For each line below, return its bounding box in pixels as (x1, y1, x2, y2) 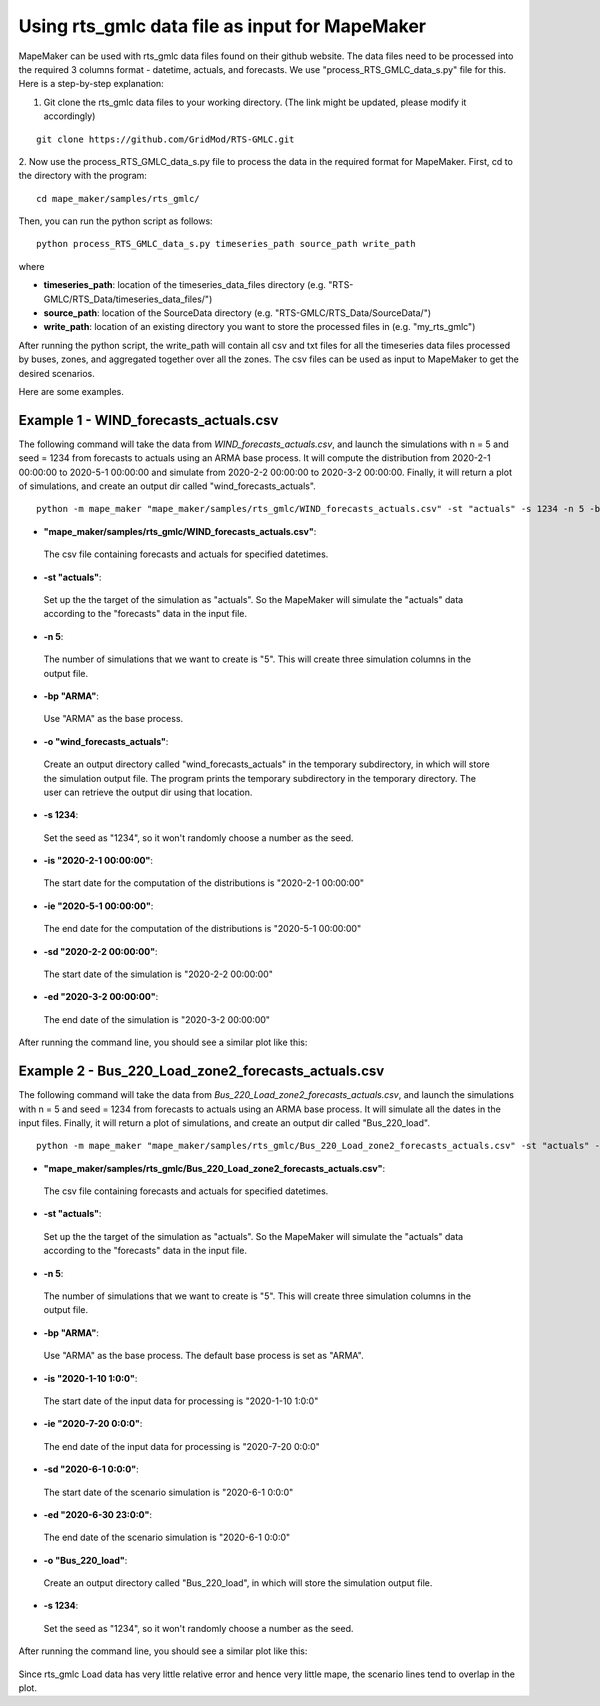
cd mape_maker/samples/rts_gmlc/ (36, 193, 200, 204)
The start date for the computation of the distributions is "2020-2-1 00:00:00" (43, 877, 365, 889)
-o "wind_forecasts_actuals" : (43, 735, 169, 747)
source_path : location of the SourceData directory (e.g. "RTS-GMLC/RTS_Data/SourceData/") (43, 307, 432, 319)
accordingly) (43, 110, 96, 122)
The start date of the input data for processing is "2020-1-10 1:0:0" (43, 1395, 319, 1407)
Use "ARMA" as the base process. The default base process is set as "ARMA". (43, 1350, 364, 1362)
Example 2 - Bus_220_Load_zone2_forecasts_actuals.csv (18, 1063, 385, 1080)
